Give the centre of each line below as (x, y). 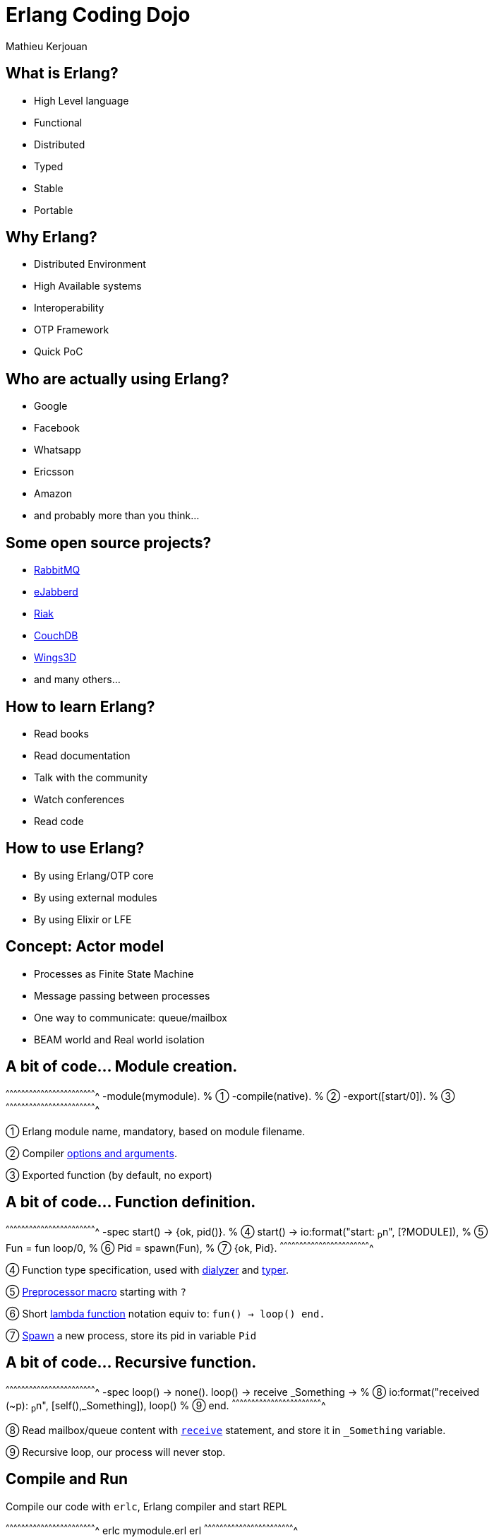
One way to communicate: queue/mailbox (131, 1017)
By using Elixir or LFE (83, 919)
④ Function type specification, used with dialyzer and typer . (147, 1269)
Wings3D (55, 658)
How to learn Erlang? (80, 706)
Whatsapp (58, 450)
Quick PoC (59, 352)
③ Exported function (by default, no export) (109, 1175)
